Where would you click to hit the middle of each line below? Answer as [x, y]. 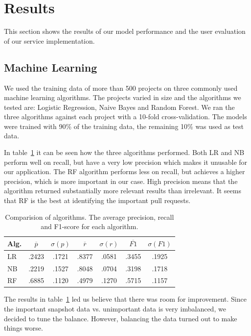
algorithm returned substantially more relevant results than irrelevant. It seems [123, 191]
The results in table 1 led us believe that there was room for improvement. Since [125, 299]
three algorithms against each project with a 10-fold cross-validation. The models [125, 116]
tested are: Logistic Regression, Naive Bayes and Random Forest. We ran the [119, 107]
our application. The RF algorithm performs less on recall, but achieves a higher [125, 171]
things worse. [23, 328]
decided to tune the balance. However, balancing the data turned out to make [121, 318]
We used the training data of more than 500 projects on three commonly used [121, 88]
